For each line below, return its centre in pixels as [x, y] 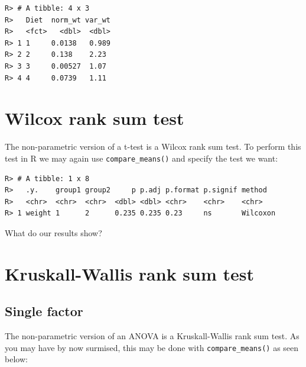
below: [16, 359]
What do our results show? [53, 232]
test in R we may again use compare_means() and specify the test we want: [141, 158]
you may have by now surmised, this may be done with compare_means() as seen [152, 347]
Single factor [44, 311]
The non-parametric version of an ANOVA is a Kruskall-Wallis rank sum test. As [152, 336]
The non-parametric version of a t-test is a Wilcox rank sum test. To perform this [153, 147]
